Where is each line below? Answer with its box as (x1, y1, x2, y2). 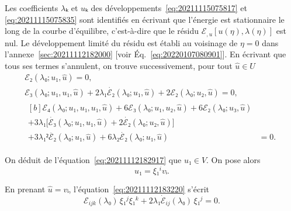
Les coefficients (5, 2, 58, 13)
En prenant (5, 182, 46, 195)
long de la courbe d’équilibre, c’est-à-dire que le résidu (5, 25, 199, 37)
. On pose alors (206, 154, 261, 166)
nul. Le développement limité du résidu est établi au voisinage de (5, 36, 238, 49)
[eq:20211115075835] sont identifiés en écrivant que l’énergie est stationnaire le (5, 13, 285, 25)
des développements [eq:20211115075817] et (91, 2, 247, 13)
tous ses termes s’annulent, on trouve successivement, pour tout (5, 59, 233, 71)
